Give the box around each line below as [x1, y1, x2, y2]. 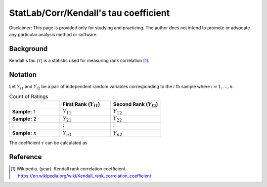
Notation [9, 70, 37, 79]
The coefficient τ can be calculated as [9, 140, 88, 146]
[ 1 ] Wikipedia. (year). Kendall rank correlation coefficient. [10, 166, 127, 172]
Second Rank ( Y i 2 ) [113, 100, 158, 108]
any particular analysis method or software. [9, 31, 98, 37]
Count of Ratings [9, 93, 48, 100]
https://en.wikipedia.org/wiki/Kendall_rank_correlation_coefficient [18, 173, 152, 179]
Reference [9, 153, 42, 161]
